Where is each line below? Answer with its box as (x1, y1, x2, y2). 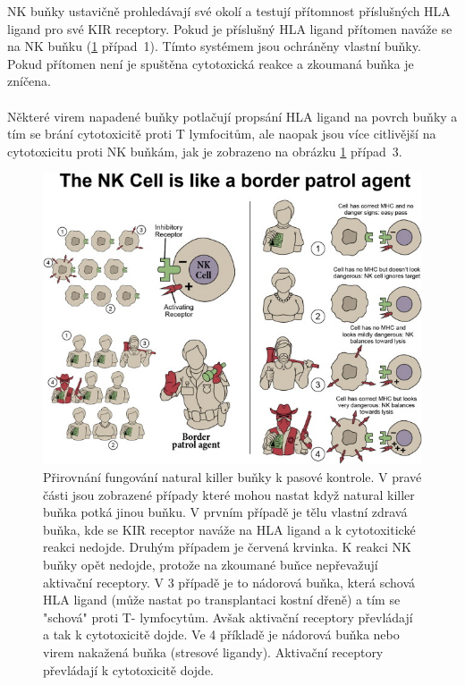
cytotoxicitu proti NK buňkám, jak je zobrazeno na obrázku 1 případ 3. (7, 141, 402, 160)
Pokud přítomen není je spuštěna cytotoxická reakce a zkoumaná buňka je (7, 54, 414, 72)
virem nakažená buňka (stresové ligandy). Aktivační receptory (43, 643, 384, 662)
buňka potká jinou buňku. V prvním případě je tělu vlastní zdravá (43, 503, 408, 521)
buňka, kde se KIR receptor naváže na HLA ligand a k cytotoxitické (43, 520, 416, 538)
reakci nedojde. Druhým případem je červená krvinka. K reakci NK (43, 537, 411, 556)
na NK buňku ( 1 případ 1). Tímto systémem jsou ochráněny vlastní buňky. (7, 37, 421, 55)
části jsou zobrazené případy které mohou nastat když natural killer (43, 485, 415, 503)
